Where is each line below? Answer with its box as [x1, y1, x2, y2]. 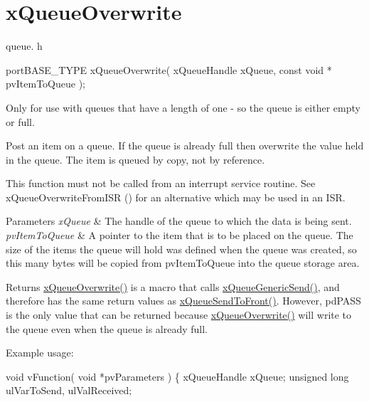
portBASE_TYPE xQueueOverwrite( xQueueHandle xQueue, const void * [6, 62, 332, 77]
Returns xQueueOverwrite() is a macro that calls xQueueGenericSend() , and [6, 279, 340, 294]
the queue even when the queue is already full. [6, 321, 208, 336]
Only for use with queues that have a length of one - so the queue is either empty [6, 100, 360, 115]
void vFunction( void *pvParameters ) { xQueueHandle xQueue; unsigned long [6, 369, 349, 384]
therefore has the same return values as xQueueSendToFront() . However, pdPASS [6, 293, 361, 308]
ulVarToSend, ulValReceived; [6, 383, 132, 398]
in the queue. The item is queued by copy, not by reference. [6, 152, 265, 166]
